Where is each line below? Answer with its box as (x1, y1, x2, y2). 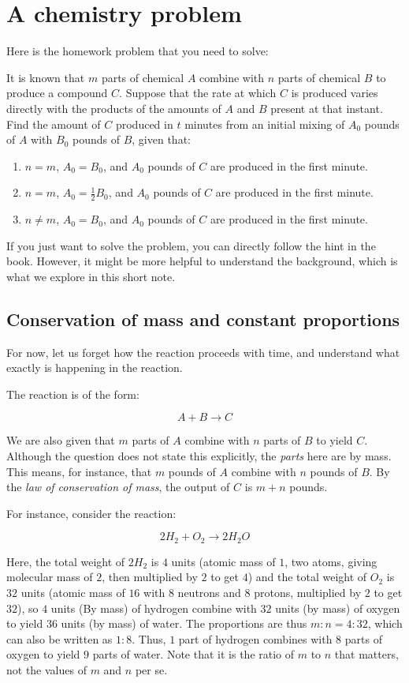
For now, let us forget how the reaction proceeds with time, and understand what (6, 343, 400, 360)
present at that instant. (270, 99, 383, 116)
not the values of (6, 662, 87, 678)
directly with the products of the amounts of (6, 99, 221, 116)
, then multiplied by (102, 569, 198, 585)
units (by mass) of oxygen (275, 599, 400, 616)
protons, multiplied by (254, 584, 362, 601)
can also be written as (6, 630, 113, 647)
